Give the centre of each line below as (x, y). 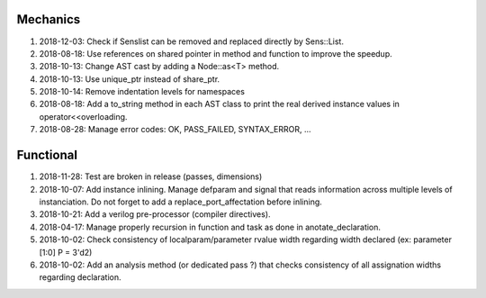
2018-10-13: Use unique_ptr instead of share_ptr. (130, 79)
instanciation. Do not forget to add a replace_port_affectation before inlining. (181, 202)
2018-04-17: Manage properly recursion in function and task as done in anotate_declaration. (210, 227)
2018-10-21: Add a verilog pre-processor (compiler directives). (155, 214)
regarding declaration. (80, 277)
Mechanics (49, 19)
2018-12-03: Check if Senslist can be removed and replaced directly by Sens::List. (191, 41)
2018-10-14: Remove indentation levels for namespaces (142, 92)
